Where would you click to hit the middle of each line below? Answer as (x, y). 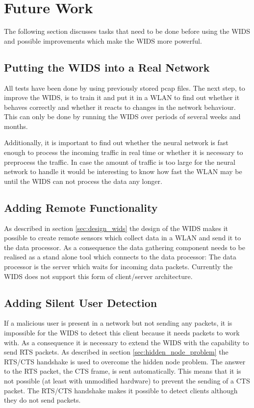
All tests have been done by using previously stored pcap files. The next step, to (125, 88)
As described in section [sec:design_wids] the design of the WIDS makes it (116, 228)
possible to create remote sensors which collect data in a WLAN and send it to (123, 238)
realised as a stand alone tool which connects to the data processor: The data (120, 257)
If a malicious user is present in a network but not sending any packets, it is (118, 323)
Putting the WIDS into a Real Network (107, 67)
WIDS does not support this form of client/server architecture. (98, 276)
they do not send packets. (42, 400)
